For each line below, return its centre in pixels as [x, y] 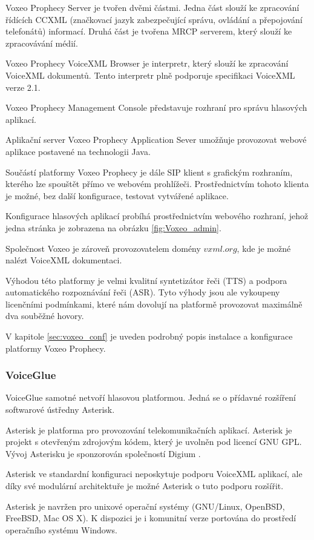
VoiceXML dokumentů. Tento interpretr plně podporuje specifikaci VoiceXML [150, 75]
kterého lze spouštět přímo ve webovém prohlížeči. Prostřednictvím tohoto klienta [157, 184]
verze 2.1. [23, 87]
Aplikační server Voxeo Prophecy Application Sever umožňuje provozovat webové [156, 140]
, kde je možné [264, 248]
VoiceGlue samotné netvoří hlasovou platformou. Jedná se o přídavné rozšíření [151, 397]
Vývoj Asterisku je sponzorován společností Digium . [103, 453]
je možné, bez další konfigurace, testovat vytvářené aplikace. [117, 195]
